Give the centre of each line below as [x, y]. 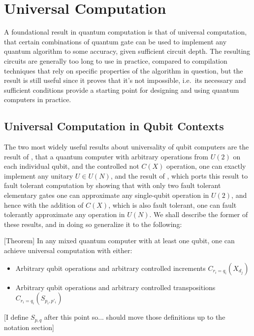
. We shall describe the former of [199, 214]
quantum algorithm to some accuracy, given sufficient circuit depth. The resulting [127, 51]
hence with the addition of [44, 205]
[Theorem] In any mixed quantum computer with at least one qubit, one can [119, 241]
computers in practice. [38, 99]
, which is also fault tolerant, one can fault [173, 205]
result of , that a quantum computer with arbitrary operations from [106, 156]
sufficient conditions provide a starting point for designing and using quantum [122, 90]
